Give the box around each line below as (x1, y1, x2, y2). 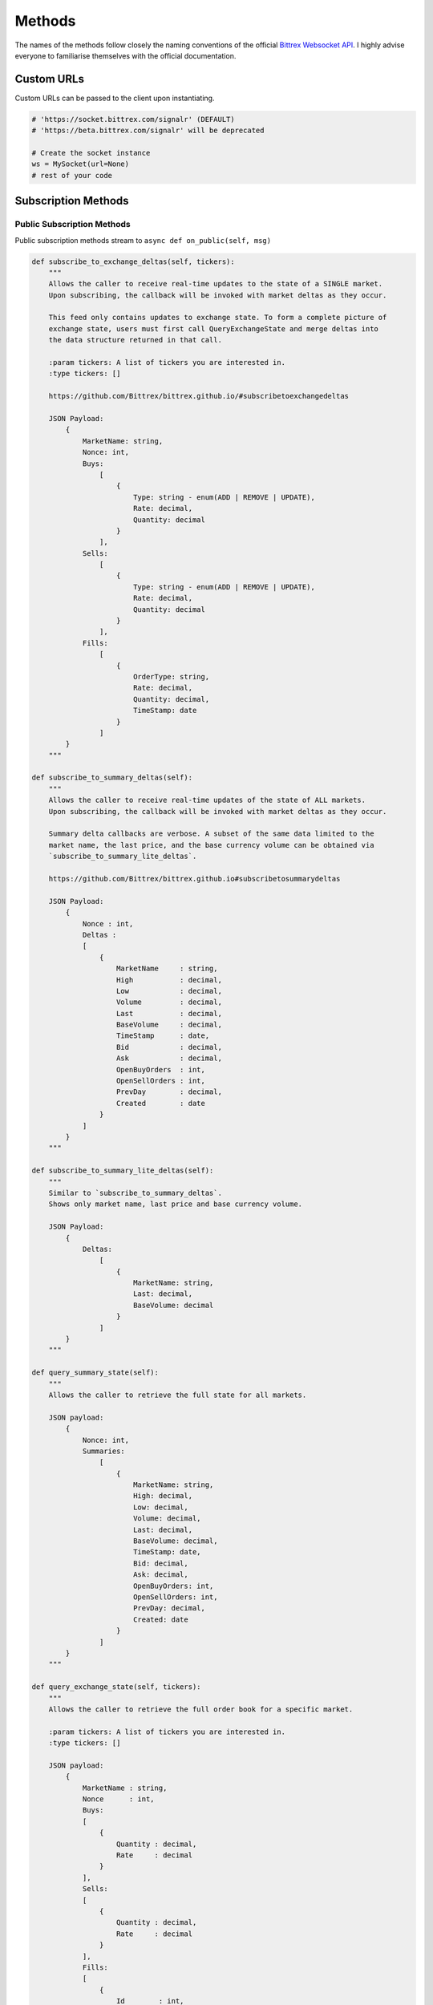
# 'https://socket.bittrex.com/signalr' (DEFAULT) (31, 115, 236, 124)
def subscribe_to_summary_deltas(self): (31, 773, 192, 782)
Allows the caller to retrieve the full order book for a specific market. (48, 1704, 354, 1714)
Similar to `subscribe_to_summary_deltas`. (48, 1188, 222, 1197)
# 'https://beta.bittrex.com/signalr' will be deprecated (31, 126, 265, 136)
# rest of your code (31, 171, 112, 180)
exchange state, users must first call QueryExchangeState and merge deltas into (48, 324, 378, 333)
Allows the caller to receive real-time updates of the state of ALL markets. (48, 796, 366, 805)
